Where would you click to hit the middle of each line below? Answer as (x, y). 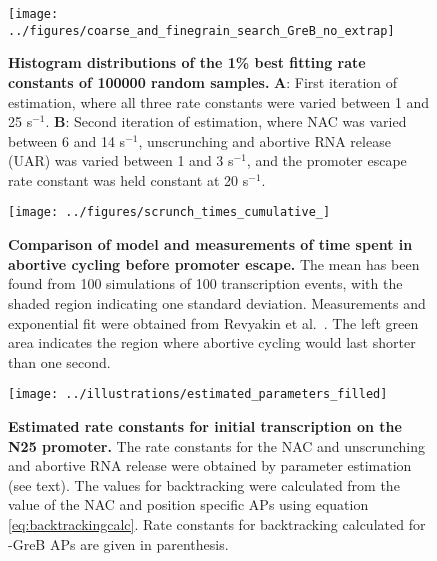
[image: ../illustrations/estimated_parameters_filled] (198, 394)
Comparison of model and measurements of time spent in (210, 244)
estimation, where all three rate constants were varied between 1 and (219, 101)
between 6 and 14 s (67, 140)
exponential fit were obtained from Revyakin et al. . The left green (213, 322)
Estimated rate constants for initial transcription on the (205, 425)
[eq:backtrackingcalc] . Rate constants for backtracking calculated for (217, 523)
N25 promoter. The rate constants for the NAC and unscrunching (216, 445)
